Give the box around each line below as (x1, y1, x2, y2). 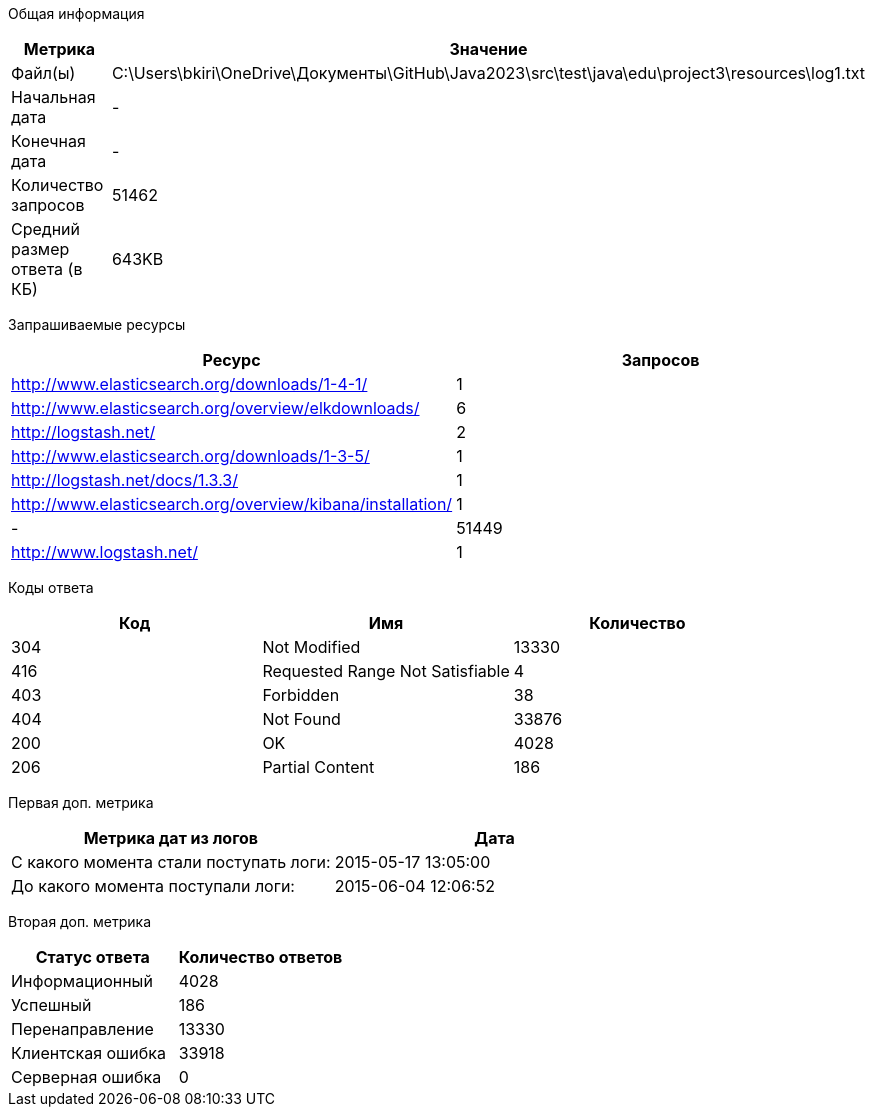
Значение (449, 39, 528, 59)
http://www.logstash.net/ (11, 542, 198, 562)
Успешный (11, 995, 92, 1015)
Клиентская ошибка (11, 1043, 166, 1063)
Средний (11, 219, 80, 239)
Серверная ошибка (11, 1067, 162, 1087)
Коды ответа (8, 579, 94, 596)
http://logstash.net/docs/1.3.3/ (11, 470, 238, 490)
